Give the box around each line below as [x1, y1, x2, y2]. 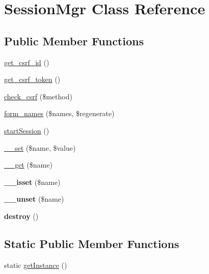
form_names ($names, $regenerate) [4, 108, 115, 119]
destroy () [4, 210, 39, 221]
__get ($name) [4, 159, 53, 170]
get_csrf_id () [4, 57, 49, 67]
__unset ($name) [4, 194, 64, 204]
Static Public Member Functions [4, 235, 179, 251]
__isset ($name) [4, 176, 61, 187]
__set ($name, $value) [4, 142, 76, 153]
